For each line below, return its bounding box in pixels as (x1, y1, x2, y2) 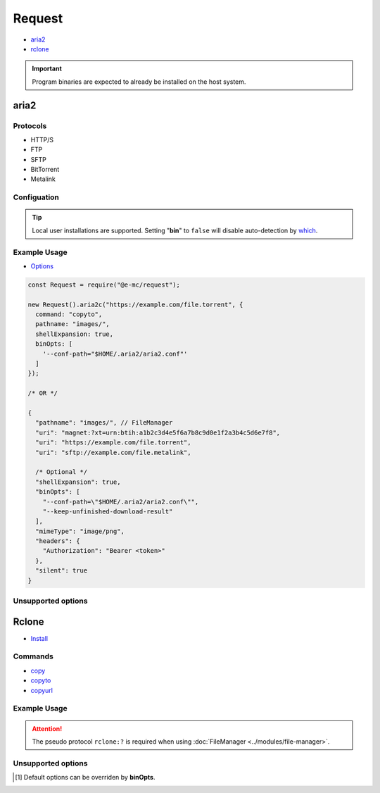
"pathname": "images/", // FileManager (35, 419, 173, 427)
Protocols (13, 120, 47, 130)
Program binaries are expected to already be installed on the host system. (32, 77, 246, 86)
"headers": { (35, 537, 80, 545)
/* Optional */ (35, 468, 88, 476)
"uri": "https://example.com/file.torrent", (35, 439, 191, 447)
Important (32, 64, 63, 73)
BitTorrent (30, 166, 60, 174)
